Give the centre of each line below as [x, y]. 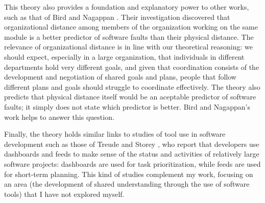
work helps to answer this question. [59, 117]
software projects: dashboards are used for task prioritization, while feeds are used [132, 163]
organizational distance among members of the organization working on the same [131, 27]
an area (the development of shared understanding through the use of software [127, 184]
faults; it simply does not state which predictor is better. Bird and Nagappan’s [127, 106]
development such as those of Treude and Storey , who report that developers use [132, 144]
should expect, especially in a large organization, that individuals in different [124, 56]
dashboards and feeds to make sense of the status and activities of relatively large [132, 154]
